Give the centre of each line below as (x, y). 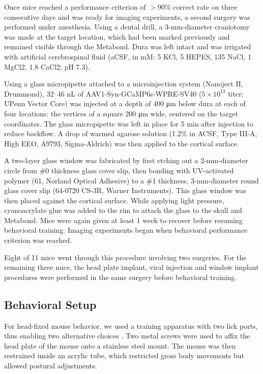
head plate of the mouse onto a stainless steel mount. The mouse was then (120, 345)
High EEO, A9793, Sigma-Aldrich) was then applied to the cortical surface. (122, 143)
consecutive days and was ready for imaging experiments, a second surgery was (127, 17)
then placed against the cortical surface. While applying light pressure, (114, 200)
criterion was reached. (38, 240)
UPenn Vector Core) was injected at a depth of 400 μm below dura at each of (125, 103)
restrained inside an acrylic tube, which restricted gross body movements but (124, 355)
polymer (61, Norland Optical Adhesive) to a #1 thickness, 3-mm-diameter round (131, 180)
